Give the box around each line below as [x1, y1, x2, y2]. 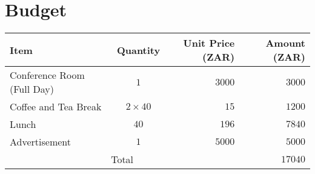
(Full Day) [10, 82, 54, 96]
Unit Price [183, 36, 235, 50]
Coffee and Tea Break [10, 99, 102, 114]
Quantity [116, 42, 161, 57]
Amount [265, 36, 305, 50]
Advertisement [10, 135, 71, 149]
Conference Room [10, 68, 85, 82]
